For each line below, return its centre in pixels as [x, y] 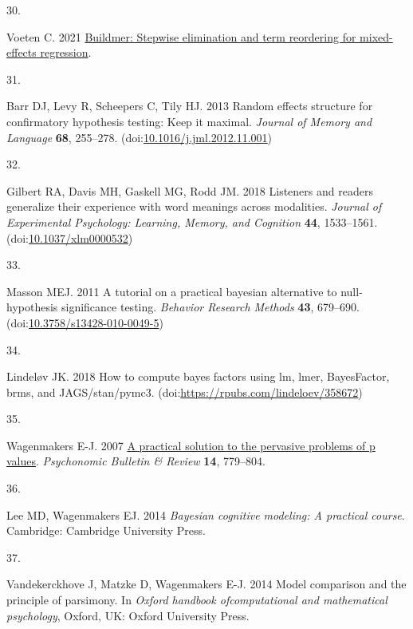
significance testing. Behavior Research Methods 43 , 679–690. [210, 307]
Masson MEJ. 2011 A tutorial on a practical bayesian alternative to [172, 291]
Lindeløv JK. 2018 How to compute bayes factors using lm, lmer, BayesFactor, [198, 376]
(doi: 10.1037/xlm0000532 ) [70, 237]
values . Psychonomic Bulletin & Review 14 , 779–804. [136, 461]
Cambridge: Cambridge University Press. [106, 530]
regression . [66, 52]
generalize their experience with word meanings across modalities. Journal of [194, 206]
